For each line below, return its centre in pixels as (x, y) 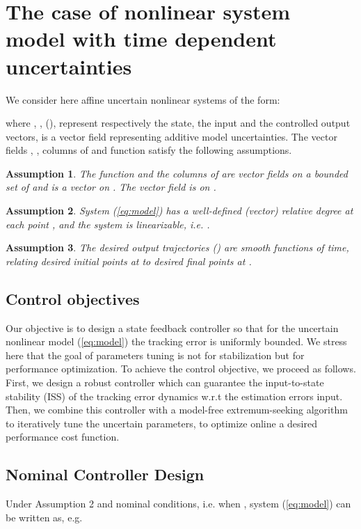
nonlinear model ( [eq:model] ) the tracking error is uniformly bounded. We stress (176, 341)
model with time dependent (141, 39)
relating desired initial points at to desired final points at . (129, 261)
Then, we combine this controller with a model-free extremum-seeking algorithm (177, 410)
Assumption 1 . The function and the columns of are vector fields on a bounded (177, 173)
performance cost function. (63, 437)
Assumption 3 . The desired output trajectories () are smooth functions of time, (177, 247)
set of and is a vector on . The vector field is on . (111, 187)
